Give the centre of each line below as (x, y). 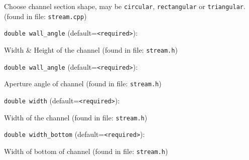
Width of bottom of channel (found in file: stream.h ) (86, 151)
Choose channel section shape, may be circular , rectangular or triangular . (125, 6)
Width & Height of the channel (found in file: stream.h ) (91, 49)
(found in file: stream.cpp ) (45, 16)
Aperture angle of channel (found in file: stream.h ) (83, 84)
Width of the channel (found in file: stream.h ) (76, 117)
